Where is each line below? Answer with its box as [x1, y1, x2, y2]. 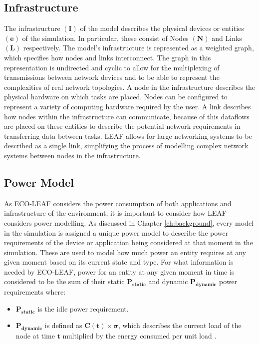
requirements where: [4, 287, 66, 297]
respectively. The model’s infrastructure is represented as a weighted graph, [23, 42, 254, 53]
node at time [15, 331, 55, 341]
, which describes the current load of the [118, 320, 242, 331]
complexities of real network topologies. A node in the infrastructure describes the [4, 81, 256, 92]
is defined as [44, 320, 82, 331]
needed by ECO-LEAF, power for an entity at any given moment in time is [4, 266, 235, 277]
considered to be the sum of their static [4, 276, 125, 287]
